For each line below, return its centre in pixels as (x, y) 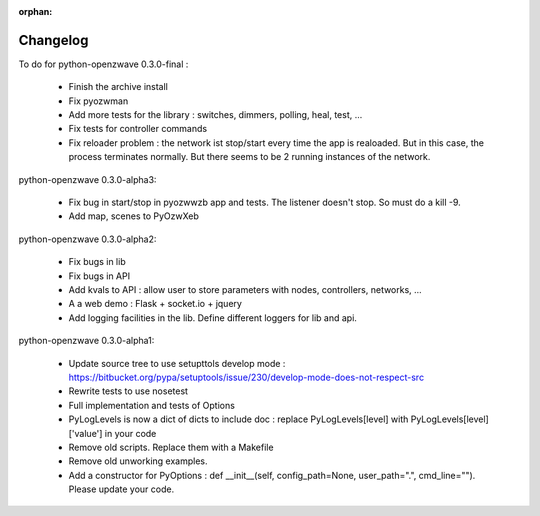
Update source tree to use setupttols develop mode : (177, 363)
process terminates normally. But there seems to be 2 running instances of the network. (249, 157)
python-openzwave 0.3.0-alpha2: (87, 239)
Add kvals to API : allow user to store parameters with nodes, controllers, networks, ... (245, 289)
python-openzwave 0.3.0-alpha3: (87, 179)
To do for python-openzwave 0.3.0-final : (103, 64)
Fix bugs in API (99, 276)
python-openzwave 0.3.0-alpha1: (86, 341)
